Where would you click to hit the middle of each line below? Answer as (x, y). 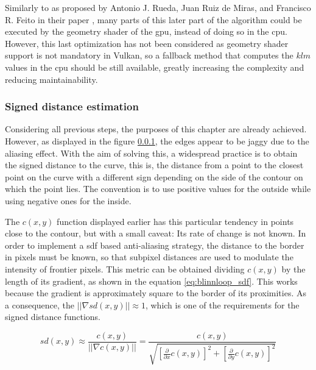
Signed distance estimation (72, 106)
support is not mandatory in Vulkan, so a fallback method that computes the (149, 55)
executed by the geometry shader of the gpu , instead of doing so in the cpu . (146, 31)
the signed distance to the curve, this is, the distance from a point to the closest (154, 165)
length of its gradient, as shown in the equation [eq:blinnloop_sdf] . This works (151, 281)
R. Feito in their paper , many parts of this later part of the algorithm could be (153, 19)
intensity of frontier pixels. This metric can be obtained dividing (125, 269)
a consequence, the (40, 304)
